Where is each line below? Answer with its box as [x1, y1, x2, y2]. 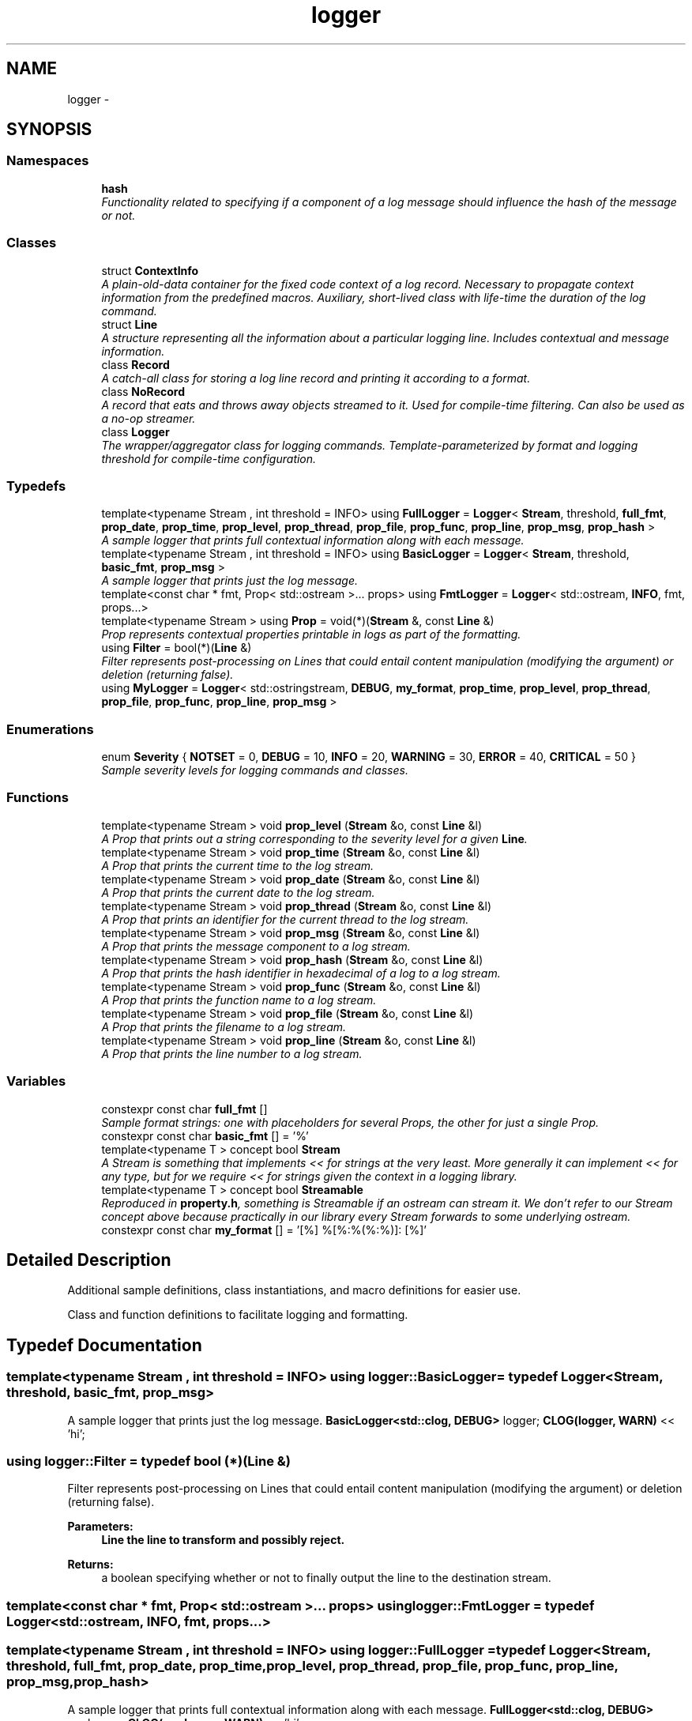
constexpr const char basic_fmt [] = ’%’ [101, 1128, 309, 1143]
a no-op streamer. [101, 411, 196, 425]
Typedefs [6, 477, 66, 494]
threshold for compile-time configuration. [101, 451, 317, 465]
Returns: [67, 1557, 114, 1572]
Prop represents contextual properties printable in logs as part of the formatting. [101, 627, 521, 642]
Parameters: [67, 1520, 134, 1534]
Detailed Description [6, 1249, 171, 1270]
